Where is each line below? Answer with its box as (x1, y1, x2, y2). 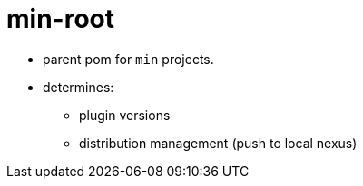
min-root (6, 4, 114, 34)
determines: (43, 79, 114, 95)
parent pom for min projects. (43, 51, 214, 67)
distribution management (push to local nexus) (79, 135, 358, 151)
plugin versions (79, 107, 171, 123)
